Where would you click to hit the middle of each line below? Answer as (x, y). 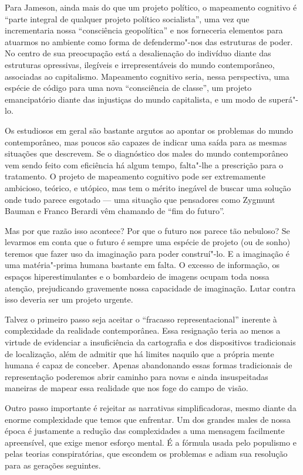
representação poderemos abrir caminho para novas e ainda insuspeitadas (137, 376)
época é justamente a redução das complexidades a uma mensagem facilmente (145, 431)
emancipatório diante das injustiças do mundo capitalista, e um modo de (136, 99)
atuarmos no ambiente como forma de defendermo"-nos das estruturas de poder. (149, 41)
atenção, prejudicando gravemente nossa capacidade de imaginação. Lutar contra (150, 288)
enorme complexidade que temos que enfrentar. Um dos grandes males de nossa (148, 419)
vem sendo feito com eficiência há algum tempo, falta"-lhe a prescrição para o (144, 164)
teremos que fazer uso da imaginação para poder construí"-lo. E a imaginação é (147, 253)
